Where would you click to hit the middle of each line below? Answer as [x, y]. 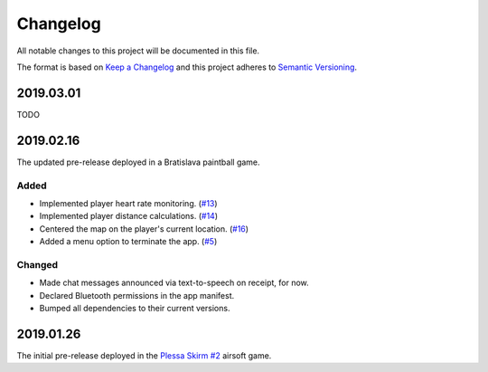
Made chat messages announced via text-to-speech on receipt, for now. [174, 283]
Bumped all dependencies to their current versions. [135, 308]
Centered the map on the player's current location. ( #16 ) [144, 229]
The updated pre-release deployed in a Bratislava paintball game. [139, 162]
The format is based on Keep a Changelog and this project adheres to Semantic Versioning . [187, 67]
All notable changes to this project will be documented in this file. [138, 51]
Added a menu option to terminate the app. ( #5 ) [128, 242]
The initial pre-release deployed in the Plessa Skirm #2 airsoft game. [144, 355]
